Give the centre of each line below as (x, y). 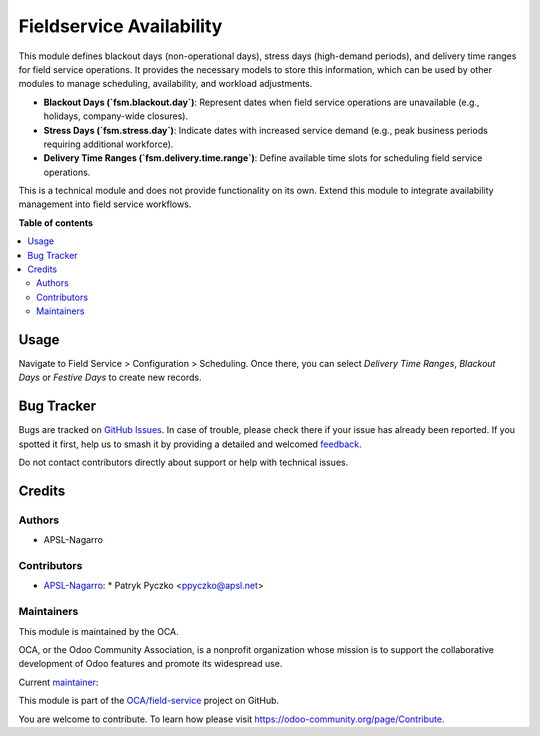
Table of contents (56, 222)
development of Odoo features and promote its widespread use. (150, 664)
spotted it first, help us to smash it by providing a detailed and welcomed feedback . (190, 444)
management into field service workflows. (105, 204)
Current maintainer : (58, 682)
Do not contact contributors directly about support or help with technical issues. (183, 462)
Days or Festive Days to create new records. (110, 377)
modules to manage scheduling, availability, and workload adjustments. (165, 84)
